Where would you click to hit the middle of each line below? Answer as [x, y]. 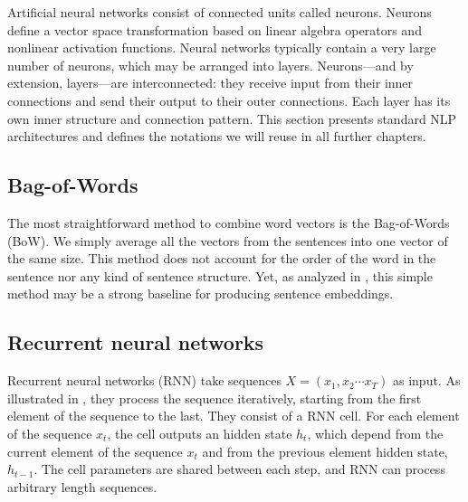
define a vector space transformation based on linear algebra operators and [215, 29]
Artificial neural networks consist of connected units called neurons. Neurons [220, 12]
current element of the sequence [95, 451]
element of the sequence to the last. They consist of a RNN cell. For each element [234, 416]
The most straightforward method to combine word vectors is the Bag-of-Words [229, 222]
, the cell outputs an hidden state [200, 433]
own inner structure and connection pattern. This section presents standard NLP [232, 118]
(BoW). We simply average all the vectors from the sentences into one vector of [228, 240]
